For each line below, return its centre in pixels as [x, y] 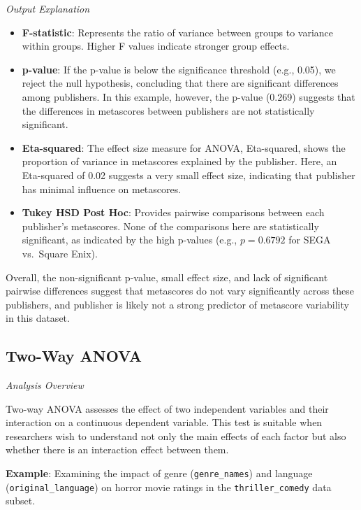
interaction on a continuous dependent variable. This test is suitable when [164, 422]
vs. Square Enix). [60, 253]
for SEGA [310, 240]
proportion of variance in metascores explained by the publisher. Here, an [179, 161]
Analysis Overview [45, 385]
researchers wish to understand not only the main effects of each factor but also [176, 435]
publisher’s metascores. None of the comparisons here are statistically [170, 226]
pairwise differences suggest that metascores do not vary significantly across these [180, 291]
